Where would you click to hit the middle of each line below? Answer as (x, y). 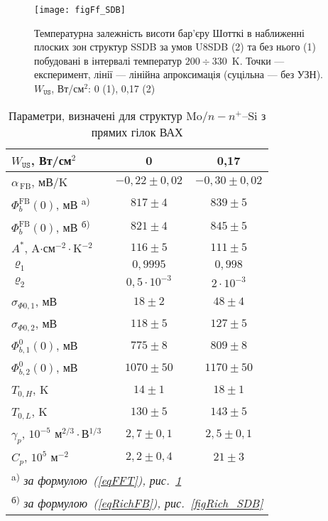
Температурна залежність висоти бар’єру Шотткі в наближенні (169, 32)
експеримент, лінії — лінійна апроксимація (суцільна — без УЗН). (179, 74)
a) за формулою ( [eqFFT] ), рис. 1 (97, 479)
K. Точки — (258, 60)
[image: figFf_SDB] (80, 10)
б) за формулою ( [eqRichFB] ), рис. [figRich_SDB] (137, 502)
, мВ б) (73, 226)
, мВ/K (50, 181)
